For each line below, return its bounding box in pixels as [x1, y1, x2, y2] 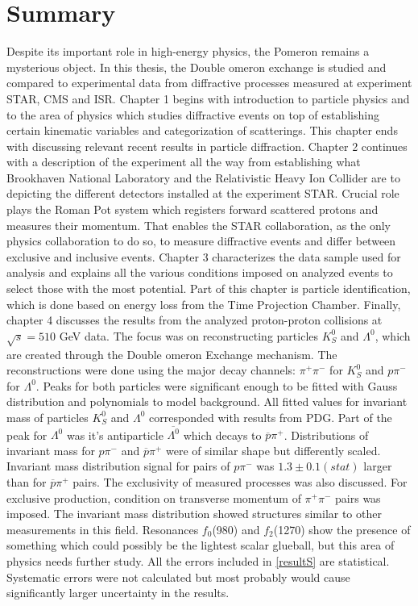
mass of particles [6, 408, 89, 425]
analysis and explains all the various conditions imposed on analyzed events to [6, 264, 393, 281]
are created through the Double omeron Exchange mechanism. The [6, 345, 337, 362]
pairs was [335, 489, 381, 506]
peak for [6, 426, 48, 443]
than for [6, 474, 47, 491]
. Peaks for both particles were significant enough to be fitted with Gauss [35, 377, 398, 394]
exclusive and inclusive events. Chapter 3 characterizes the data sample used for [6, 248, 401, 265]
